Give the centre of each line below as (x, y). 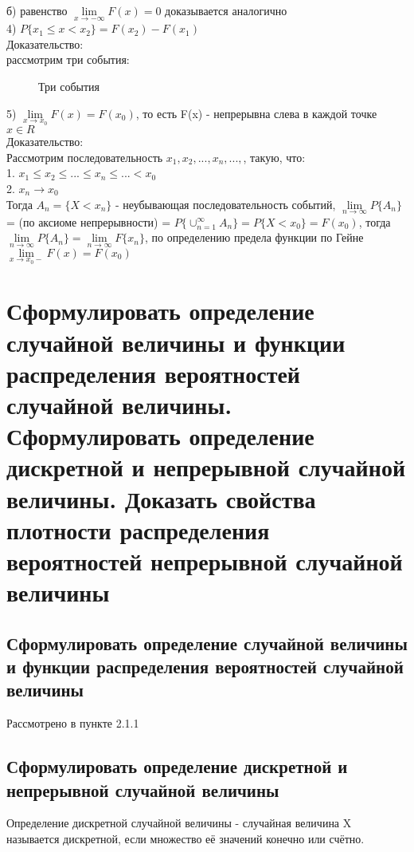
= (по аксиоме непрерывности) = (89, 221)
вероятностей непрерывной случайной (205, 560)
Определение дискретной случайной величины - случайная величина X (179, 823)
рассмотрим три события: (68, 59)
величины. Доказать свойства (161, 498)
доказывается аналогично (226, 10)
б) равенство (37, 10)
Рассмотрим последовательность (85, 157)
